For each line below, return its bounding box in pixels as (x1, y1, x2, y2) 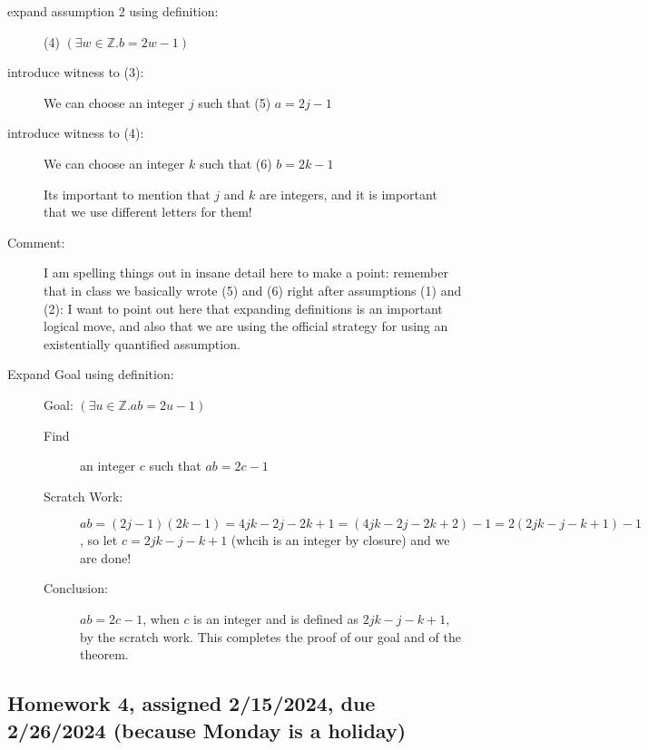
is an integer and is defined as (193, 609, 358, 628)
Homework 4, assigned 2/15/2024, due (7, 689, 376, 717)
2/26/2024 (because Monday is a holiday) (7, 716, 407, 744)
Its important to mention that (44, 184, 211, 203)
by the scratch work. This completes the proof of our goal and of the (80, 627, 461, 646)
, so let (80, 531, 118, 550)
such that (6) (199, 153, 272, 172)
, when (142, 609, 180, 628)
